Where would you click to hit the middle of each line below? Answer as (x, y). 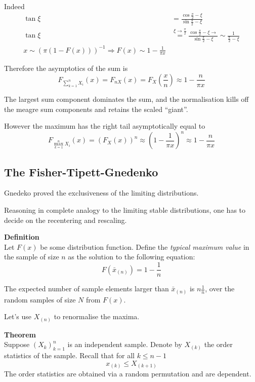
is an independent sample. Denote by (125, 344)
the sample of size (32, 257)
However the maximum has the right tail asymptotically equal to (105, 126)
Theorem (20, 334)
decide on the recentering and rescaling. (66, 220)
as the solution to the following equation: (132, 257)
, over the (220, 289)
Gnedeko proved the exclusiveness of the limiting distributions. (101, 193)
